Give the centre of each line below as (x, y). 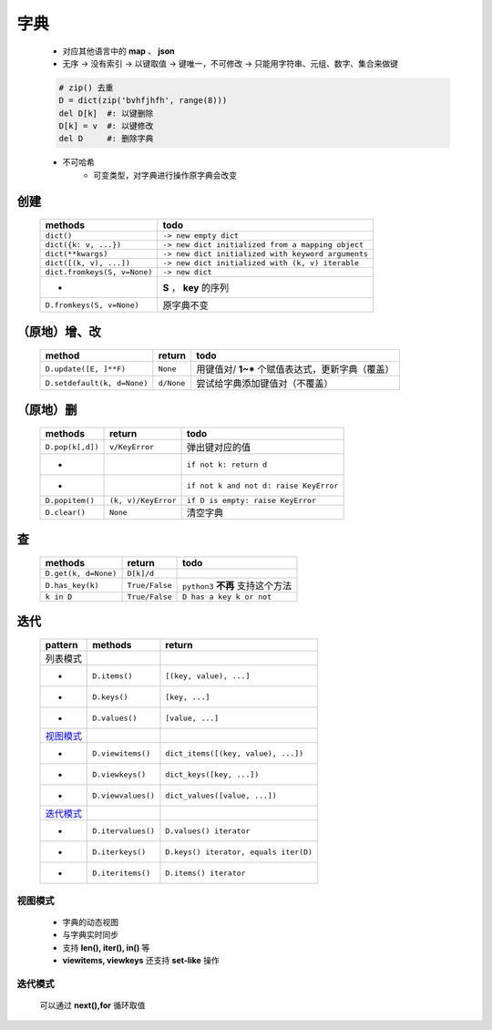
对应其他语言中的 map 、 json (118, 51)
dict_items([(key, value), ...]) (235, 753)
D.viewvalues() (123, 795)
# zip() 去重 (86, 88)
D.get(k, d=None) (81, 574)
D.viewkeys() (119, 774)
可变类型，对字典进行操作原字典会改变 (165, 175)
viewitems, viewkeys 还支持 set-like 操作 (141, 961)
